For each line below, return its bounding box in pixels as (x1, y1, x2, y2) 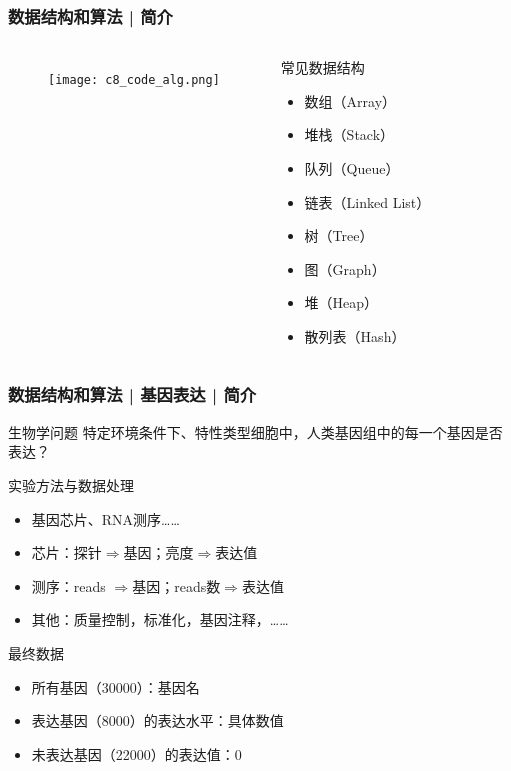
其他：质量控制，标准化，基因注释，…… (31, 609, 289, 630)
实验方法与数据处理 (8, 474, 134, 495)
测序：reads (31, 575, 106, 596)
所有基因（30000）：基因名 (31, 676, 200, 697)
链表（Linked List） (304, 191, 431, 212)
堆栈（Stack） (304, 124, 395, 145)
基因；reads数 (132, 575, 221, 596)
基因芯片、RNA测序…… (31, 508, 180, 529)
